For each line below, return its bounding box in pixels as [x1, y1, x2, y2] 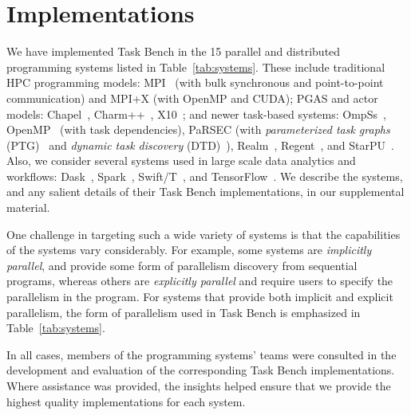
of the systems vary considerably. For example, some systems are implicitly [6, 241, 372, 258]
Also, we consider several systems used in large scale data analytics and [6, 152, 356, 169]
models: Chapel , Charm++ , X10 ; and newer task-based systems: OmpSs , [6, 105, 386, 122]
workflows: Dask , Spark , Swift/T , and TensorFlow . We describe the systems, [6, 167, 403, 184]
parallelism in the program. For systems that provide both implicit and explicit [6, 288, 393, 305]
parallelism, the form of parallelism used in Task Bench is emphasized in [6, 303, 361, 320]
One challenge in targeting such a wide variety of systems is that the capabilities [6, 225, 401, 242]
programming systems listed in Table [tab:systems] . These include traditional [6, 58, 385, 75]
